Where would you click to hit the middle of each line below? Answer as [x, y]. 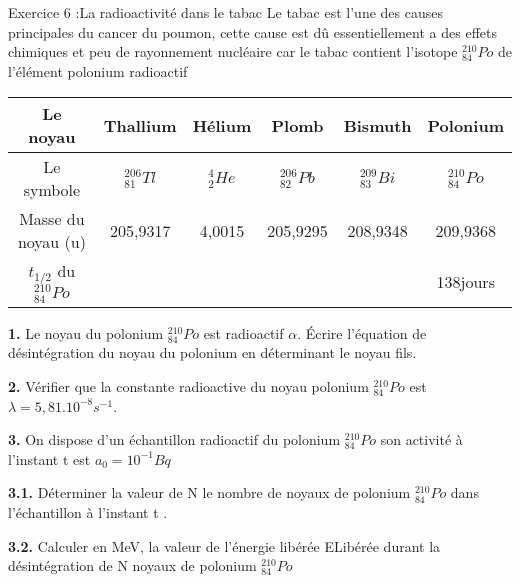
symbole [52, 190]
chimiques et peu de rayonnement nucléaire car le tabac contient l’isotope [233, 51]
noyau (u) [51, 242]
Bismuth [377, 125]
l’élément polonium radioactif [98, 70]
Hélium [222, 125]
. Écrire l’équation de [362, 332]
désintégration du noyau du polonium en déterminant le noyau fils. [212, 352]
